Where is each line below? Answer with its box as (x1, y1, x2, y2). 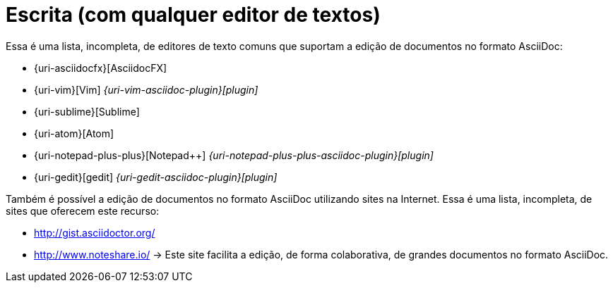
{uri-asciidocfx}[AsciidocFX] (34, 61, 167, 74)
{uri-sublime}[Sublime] (34, 105, 140, 118)
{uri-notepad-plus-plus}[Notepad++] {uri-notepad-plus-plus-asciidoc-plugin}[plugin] (34, 149, 434, 161)
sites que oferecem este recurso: (6, 204, 160, 217)
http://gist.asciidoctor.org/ (34, 226, 155, 239)
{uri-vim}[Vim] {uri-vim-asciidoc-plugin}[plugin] (34, 83, 258, 96)
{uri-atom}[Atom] (34, 127, 114, 139)
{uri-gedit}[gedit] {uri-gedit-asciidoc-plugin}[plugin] (34, 170, 278, 183)
